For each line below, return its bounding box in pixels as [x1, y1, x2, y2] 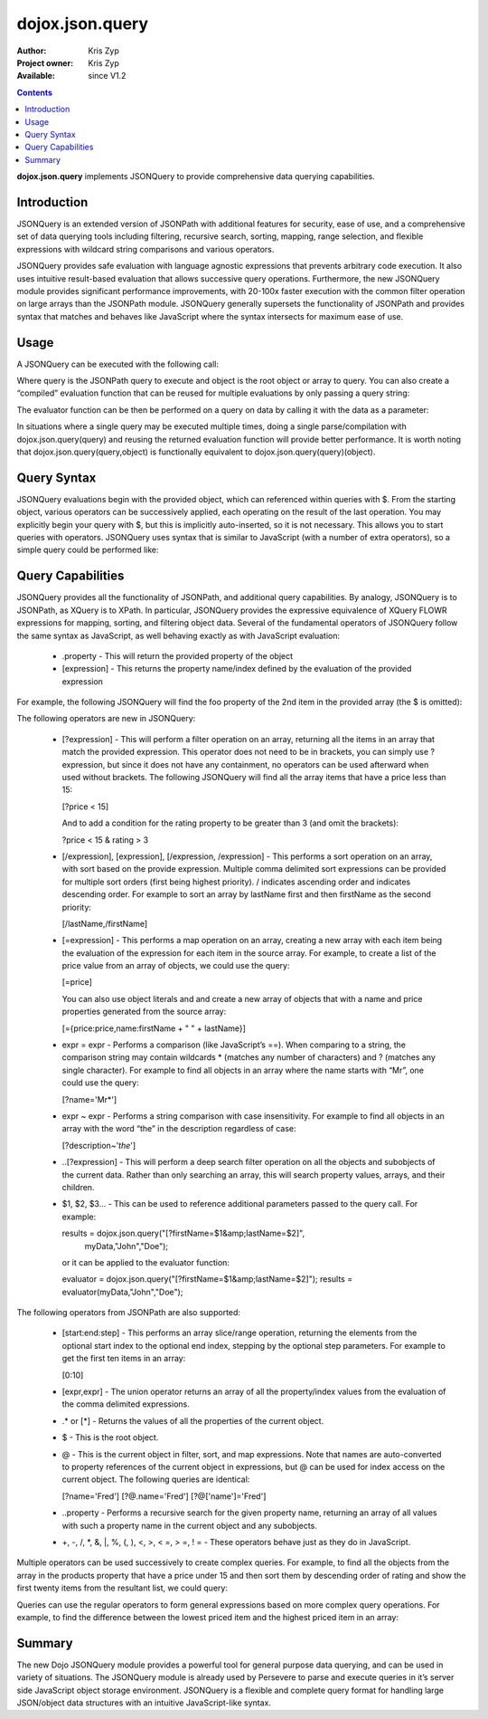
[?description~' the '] [61, 1140, 136, 1151]
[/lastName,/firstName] [61, 918, 148, 929]
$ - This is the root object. [61, 1432, 159, 1443]
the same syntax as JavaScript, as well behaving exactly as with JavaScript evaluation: [16, 630, 341, 641]
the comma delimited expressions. [61, 1399, 190, 1409]
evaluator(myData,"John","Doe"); [61, 1286, 183, 1297]
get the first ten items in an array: [61, 1353, 186, 1364]
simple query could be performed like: [16, 544, 159, 556]
